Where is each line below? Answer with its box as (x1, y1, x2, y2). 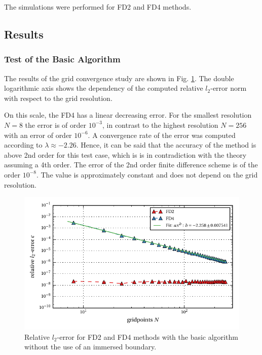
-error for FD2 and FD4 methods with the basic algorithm (57, 331, 238, 342)
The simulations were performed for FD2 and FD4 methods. (4, 2, 192, 12)
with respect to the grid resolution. (4, 92, 113, 103)
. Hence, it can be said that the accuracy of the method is (76, 139, 256, 150)
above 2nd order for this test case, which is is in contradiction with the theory (4, 149, 247, 160)
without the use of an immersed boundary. (24, 341, 157, 352)
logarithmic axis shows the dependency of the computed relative (4, 83, 203, 93)
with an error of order (4, 129, 72, 140)
